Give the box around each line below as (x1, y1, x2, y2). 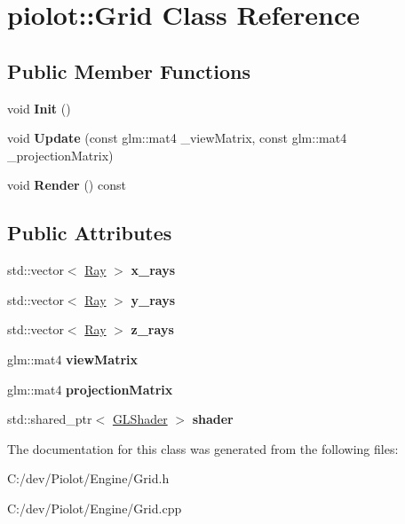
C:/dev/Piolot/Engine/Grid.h (7, 469, 170, 488)
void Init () (7, 98, 71, 117)
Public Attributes (7, 219, 172, 246)
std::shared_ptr (7, 410, 92, 428)
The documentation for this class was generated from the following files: (7, 439, 399, 458)
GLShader (112, 410, 168, 428)
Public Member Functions (7, 57, 250, 84)
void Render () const (7, 176, 126, 194)
